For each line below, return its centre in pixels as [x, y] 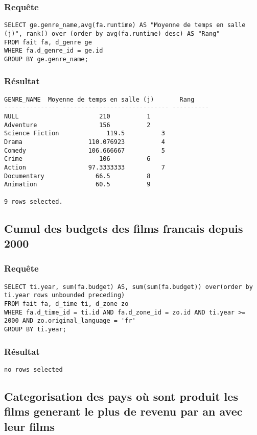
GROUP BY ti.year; [35, 329]
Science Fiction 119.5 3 [85, 134]
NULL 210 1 [77, 117]
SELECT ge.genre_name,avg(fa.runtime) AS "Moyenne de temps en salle [125, 25]
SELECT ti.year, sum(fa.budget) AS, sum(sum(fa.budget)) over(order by [128, 287]
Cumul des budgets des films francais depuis [124, 228]
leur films [29, 426]
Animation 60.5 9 [77, 185]
